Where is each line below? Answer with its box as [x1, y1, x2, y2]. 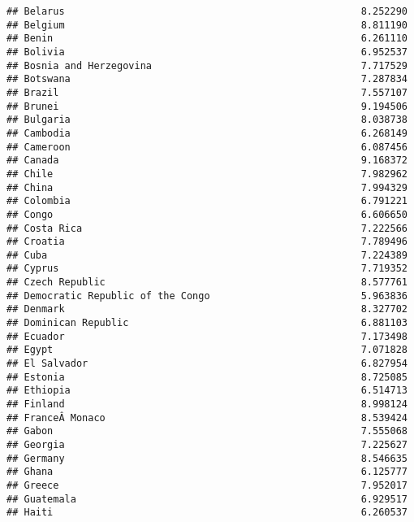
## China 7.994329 [6, 181, 408, 194]
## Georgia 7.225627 [6, 439, 408, 450]
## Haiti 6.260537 [6, 507, 408, 519]
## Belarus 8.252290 [6, 6, 408, 17]
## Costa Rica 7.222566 [6, 222, 408, 234]
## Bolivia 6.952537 [6, 46, 408, 58]
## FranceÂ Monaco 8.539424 [6, 411, 408, 424]
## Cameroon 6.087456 [6, 141, 408, 153]
